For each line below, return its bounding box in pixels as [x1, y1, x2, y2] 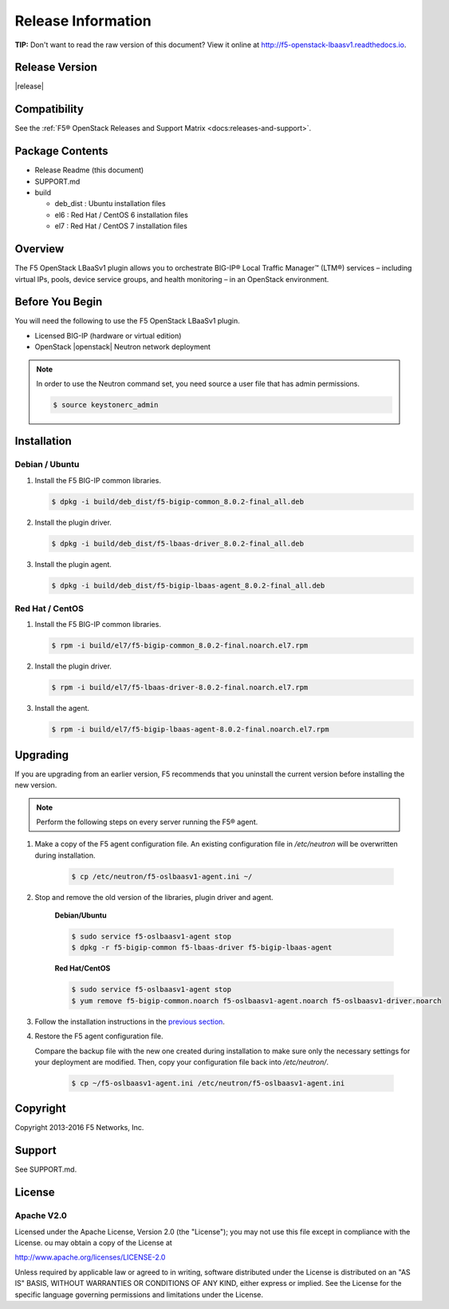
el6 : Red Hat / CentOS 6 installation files [54, 210, 189, 220]
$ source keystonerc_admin [53, 400, 159, 409]
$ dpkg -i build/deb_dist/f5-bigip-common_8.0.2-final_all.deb [51, 497, 305, 506]
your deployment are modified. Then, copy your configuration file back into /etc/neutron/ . [34, 1057, 329, 1066]
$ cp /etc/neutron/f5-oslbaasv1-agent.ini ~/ [71, 871, 253, 881]
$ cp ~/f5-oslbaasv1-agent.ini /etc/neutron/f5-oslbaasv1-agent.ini [71, 1078, 345, 1088]
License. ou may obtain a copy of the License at [14, 1238, 173, 1248]
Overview [14, 242, 65, 256]
